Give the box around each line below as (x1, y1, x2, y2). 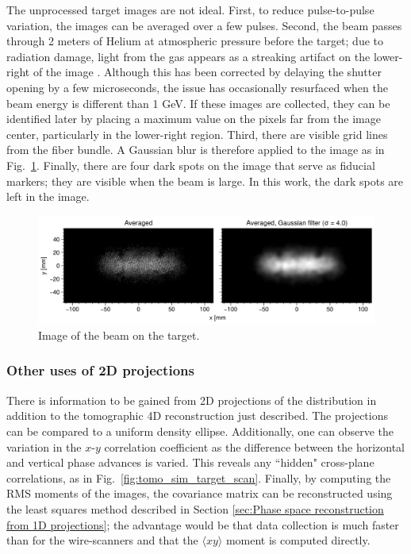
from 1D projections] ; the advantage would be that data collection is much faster (6, 516, 399, 533)
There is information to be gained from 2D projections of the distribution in (6, 391, 377, 408)
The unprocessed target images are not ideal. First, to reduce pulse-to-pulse (6, 2, 375, 17)
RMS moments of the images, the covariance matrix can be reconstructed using (6, 485, 393, 502)
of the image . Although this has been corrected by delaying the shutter (33, 63, 382, 80)
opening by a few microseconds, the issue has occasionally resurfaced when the (6, 79, 388, 95)
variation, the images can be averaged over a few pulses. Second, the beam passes (6, 17, 402, 33)
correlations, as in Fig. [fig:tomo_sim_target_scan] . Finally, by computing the (6, 469, 391, 486)
